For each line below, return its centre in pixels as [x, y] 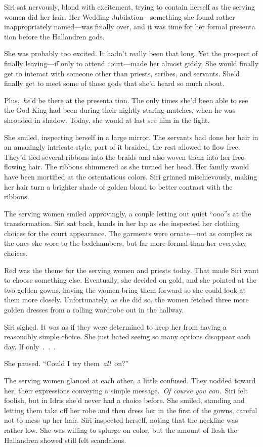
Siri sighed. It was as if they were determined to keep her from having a [115, 326]
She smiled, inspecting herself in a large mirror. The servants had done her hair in [131, 137]
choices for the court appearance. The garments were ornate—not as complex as [128, 233]
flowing [15, 167]
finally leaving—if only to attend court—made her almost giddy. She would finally [131, 63]
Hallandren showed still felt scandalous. [65, 440]
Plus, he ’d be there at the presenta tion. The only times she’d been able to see [126, 100]
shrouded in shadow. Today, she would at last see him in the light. [107, 120]
